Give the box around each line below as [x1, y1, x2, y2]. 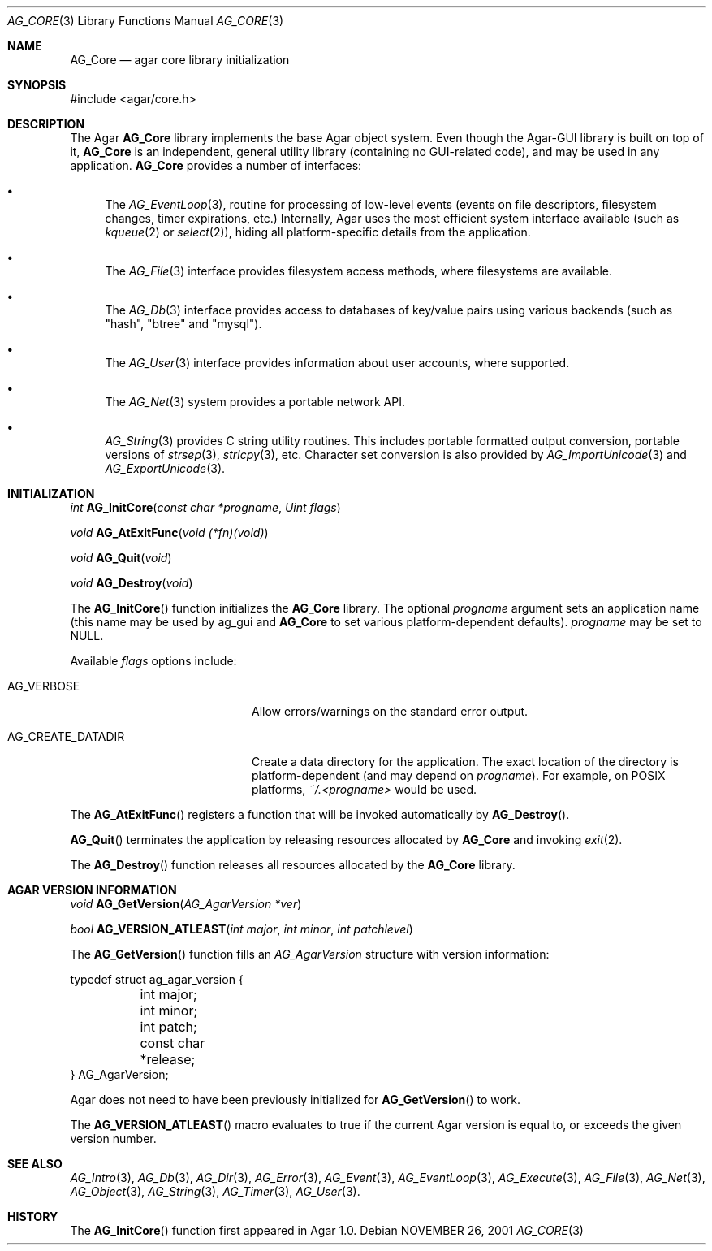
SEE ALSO [7, 1157, 63, 1171]
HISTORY [7, 1210, 58, 1223]
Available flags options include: [70, 654, 237, 668]
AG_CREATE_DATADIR [7, 729, 125, 743]
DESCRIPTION [7, 117, 85, 131]
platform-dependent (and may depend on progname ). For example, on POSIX [252, 768, 666, 782]
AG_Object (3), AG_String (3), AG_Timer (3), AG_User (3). [70, 1184, 360, 1198]
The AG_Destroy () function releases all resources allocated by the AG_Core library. [70, 858, 516, 872]
